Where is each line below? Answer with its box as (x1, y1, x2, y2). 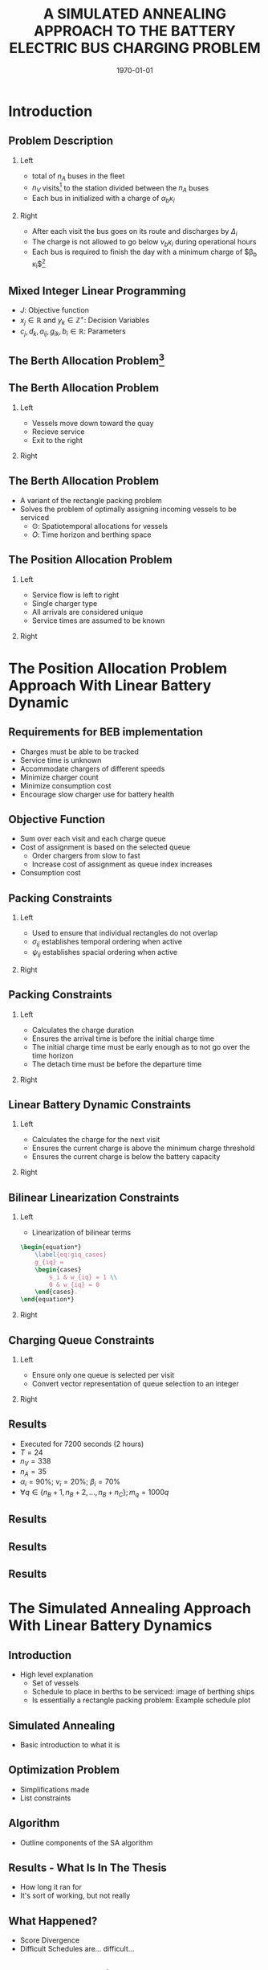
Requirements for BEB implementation (8, 725, 203, 739)
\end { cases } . (35, 1288, 79, 1296)
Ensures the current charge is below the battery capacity (31, 1152, 221, 1161)
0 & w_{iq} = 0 (49, 1280, 100, 1288)
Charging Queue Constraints (8, 1333, 155, 1347)
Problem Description (8, 134, 114, 148)
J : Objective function (19, 305, 90, 315)
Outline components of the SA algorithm (19, 1837, 153, 1847)
